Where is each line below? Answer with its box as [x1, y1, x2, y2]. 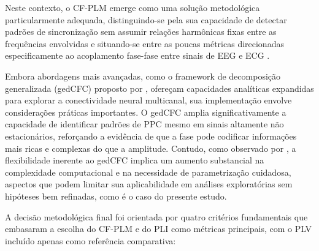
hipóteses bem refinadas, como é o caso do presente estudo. [5, 189, 227, 202]
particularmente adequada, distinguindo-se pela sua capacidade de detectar [5, 13, 287, 26]
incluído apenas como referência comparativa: [5, 234, 176, 247]
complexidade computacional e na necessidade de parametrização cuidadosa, [5, 165, 291, 178]
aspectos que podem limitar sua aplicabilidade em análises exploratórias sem [5, 178, 293, 190]
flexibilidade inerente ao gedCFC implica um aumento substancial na [5, 154, 264, 167]
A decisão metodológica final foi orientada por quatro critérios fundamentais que [5, 210, 308, 223]
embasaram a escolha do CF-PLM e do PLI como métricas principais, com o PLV [5, 222, 312, 235]
